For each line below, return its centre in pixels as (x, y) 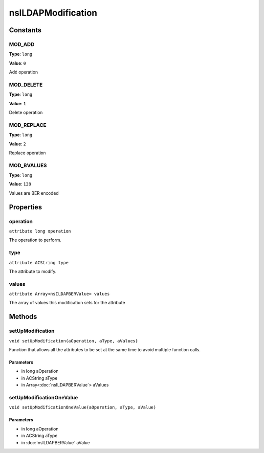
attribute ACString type (39, 262)
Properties (25, 207)
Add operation (23, 72)
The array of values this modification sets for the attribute (67, 303)
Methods (23, 317)
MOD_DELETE (26, 85)
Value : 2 (18, 144)
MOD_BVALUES (28, 165)
